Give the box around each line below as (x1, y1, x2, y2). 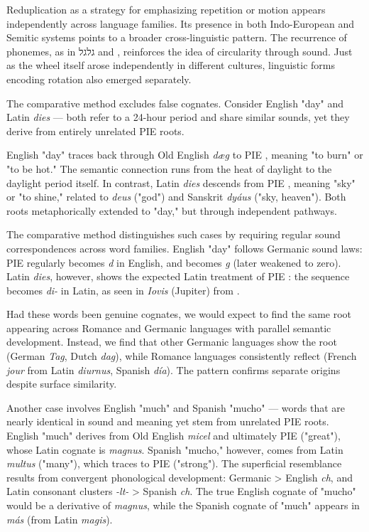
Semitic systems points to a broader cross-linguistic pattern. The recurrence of (6, 30, 347, 45)
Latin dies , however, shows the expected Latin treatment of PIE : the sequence (6, 269, 350, 284)
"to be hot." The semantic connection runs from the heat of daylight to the (6, 161, 332, 176)
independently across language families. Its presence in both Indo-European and (6, 16, 354, 31)
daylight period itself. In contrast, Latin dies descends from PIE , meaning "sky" (6, 175, 356, 190)
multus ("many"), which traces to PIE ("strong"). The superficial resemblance (6, 456, 342, 471)
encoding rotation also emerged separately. (6, 71, 192, 86)
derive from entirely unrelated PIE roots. (6, 123, 184, 138)
